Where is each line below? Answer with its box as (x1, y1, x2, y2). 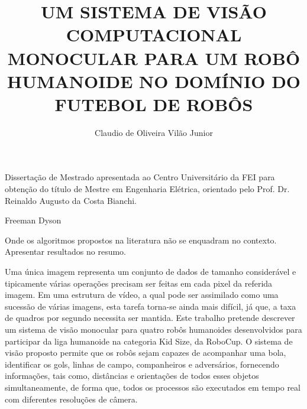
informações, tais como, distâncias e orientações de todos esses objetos (5, 369, 259, 382)
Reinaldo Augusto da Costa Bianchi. (5, 194, 137, 206)
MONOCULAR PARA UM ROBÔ (7, 46, 300, 70)
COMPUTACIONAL (66, 22, 242, 47)
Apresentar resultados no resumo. (5, 245, 127, 258)
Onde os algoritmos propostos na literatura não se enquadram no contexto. (5, 233, 277, 246)
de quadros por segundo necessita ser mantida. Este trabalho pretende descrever (5, 311, 295, 324)
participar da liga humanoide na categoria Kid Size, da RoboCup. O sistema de (5, 335, 293, 347)
